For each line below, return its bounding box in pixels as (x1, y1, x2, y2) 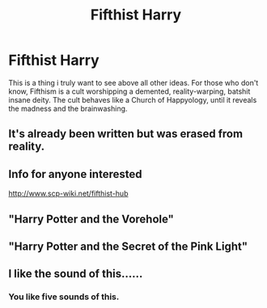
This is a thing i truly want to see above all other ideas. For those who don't (8, 78, 259, 87)
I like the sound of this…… (8, 267, 143, 281)
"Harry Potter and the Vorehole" (8, 212, 174, 226)
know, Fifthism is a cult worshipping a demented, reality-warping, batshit (8, 86, 251, 96)
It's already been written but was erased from (8, 127, 244, 141)
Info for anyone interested (8, 167, 142, 181)
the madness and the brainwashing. (8, 103, 128, 113)
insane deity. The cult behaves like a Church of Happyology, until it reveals (8, 95, 257, 104)
